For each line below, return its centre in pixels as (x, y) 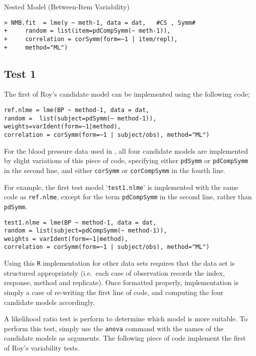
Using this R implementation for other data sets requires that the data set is (119, 263)
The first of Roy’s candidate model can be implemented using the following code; (127, 94)
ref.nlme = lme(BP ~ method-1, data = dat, (77, 110)
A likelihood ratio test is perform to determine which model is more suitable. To (126, 319)
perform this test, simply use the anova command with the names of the (114, 328)
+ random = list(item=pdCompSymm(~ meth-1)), (87, 31)
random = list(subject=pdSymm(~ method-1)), (80, 118)
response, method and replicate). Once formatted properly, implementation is (121, 282)
